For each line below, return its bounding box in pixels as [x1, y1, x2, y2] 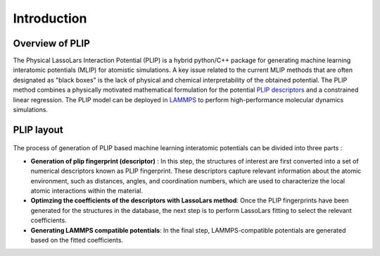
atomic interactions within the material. [30, 186, 144, 195]
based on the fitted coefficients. [30, 236, 123, 244]
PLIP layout [13, 123, 63, 135]
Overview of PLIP [13, 37, 91, 49]
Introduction [13, 11, 87, 26]
